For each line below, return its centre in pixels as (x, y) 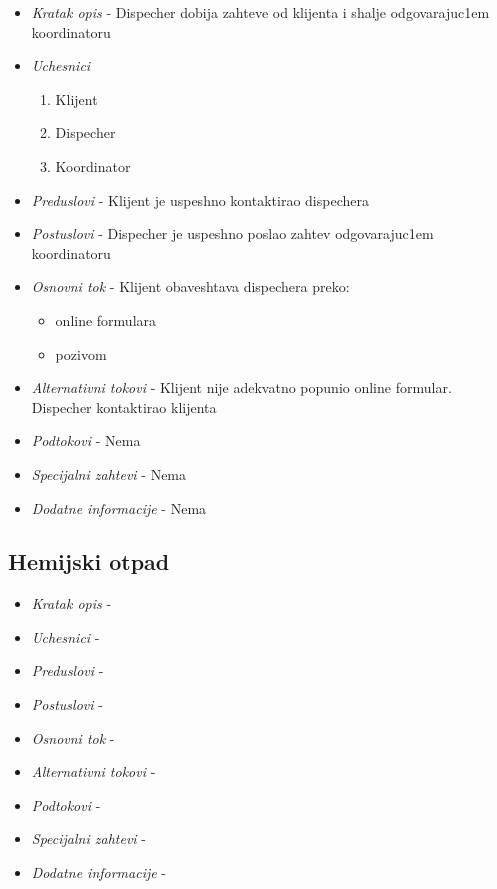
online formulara (106, 319)
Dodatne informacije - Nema (119, 507)
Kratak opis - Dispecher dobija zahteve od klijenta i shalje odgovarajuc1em (260, 12)
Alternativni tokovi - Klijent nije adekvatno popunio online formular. (241, 387)
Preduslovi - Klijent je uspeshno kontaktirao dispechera (200, 199)
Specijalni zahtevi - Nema (109, 473)
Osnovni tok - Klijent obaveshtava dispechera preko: (190, 286)
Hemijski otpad (89, 561)
